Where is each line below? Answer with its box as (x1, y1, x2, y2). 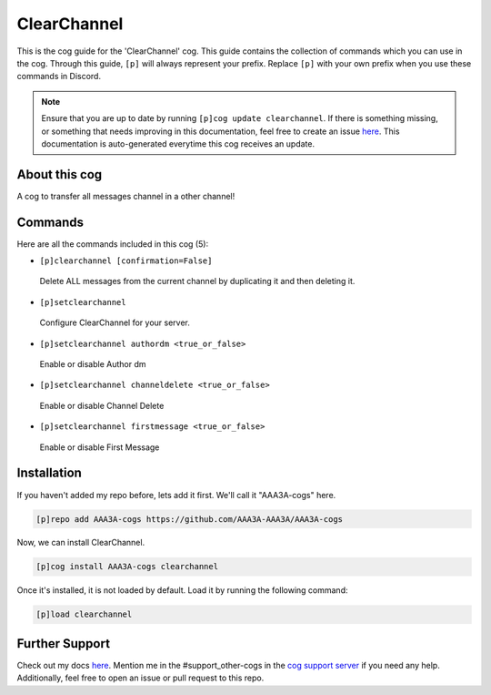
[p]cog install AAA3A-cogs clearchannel (35, 561, 218, 572)
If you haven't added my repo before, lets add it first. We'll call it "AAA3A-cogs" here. (16, 489, 336, 500)
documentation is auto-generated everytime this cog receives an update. (41, 138, 316, 149)
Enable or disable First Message (39, 442, 160, 453)
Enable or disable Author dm (39, 359, 146, 370)
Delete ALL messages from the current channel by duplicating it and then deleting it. (39, 276, 356, 287)
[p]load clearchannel (35, 609, 133, 619)
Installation (16, 465, 82, 481)
